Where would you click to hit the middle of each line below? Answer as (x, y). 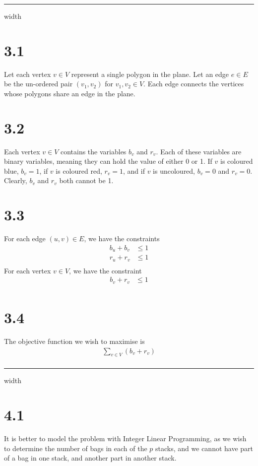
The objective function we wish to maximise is (74, 341)
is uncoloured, (174, 170)
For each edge (25, 238)
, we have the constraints (122, 238)
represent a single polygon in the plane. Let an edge (150, 74)
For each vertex (28, 270)
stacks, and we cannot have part (204, 448)
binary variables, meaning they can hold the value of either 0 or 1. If (108, 161)
